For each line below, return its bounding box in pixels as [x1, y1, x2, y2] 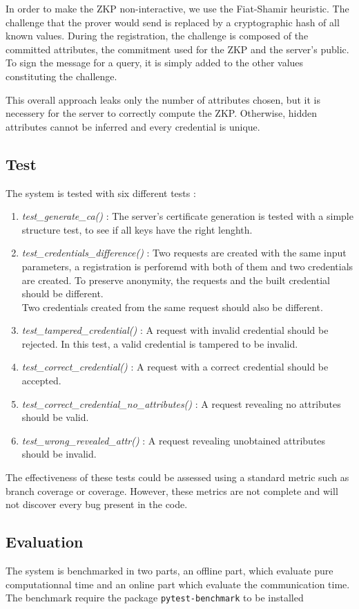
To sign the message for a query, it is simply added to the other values [6, 55, 304, 70]
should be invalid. [21, 447, 97, 461]
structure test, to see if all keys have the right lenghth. [21, 222, 253, 236]
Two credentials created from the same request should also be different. [21, 299, 323, 314]
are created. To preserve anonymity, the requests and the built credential [21, 272, 330, 287]
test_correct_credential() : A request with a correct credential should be [21, 359, 329, 374]
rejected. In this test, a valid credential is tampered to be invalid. [21, 336, 298, 350]
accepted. [21, 373, 61, 388]
